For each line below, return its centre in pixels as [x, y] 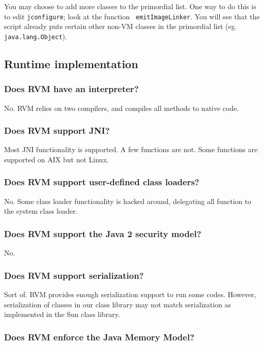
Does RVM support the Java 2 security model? [103, 233]
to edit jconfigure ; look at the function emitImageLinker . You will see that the [132, 16]
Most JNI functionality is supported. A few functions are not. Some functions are [131, 149]
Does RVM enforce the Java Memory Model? [99, 337]
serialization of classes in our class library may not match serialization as [118, 304]
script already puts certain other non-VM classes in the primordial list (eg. [121, 26]
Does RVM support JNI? [57, 131]
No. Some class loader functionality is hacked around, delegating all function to [128, 201]
